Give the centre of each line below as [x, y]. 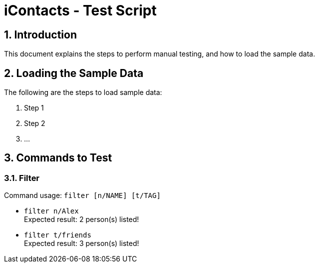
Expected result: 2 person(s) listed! [82, 219]
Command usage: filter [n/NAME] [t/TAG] [82, 195]
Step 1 [34, 108]
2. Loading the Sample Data [74, 73]
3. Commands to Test [58, 158]
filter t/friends [58, 235]
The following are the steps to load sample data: [83, 92]
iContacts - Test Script [80, 10]
